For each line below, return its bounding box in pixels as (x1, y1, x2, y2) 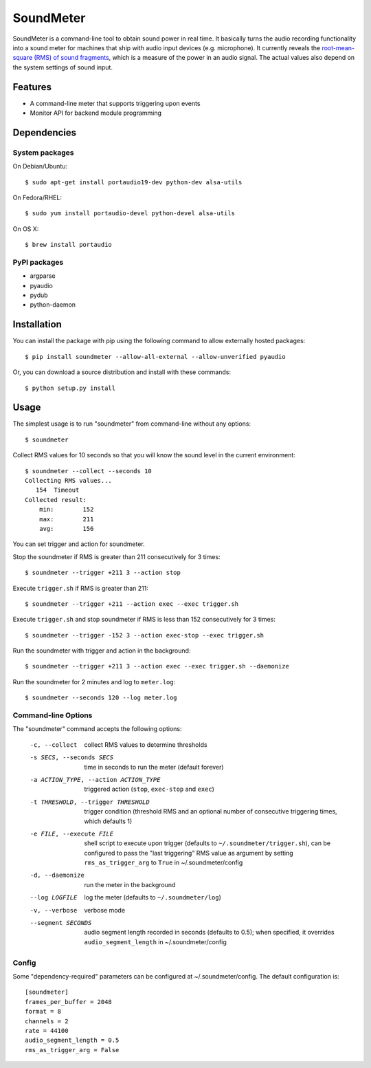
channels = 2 (25, 1017, 69, 1025)
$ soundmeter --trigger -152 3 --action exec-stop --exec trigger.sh (25, 631, 265, 639)
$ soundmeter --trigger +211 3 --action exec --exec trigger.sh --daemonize (25, 662, 290, 671)
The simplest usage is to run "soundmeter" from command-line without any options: (12, 419, 251, 428)
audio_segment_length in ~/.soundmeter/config (84, 937, 227, 946)
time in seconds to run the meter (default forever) (84, 763, 224, 771)
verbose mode (84, 906, 126, 914)
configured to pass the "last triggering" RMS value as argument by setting (84, 849, 293, 857)
